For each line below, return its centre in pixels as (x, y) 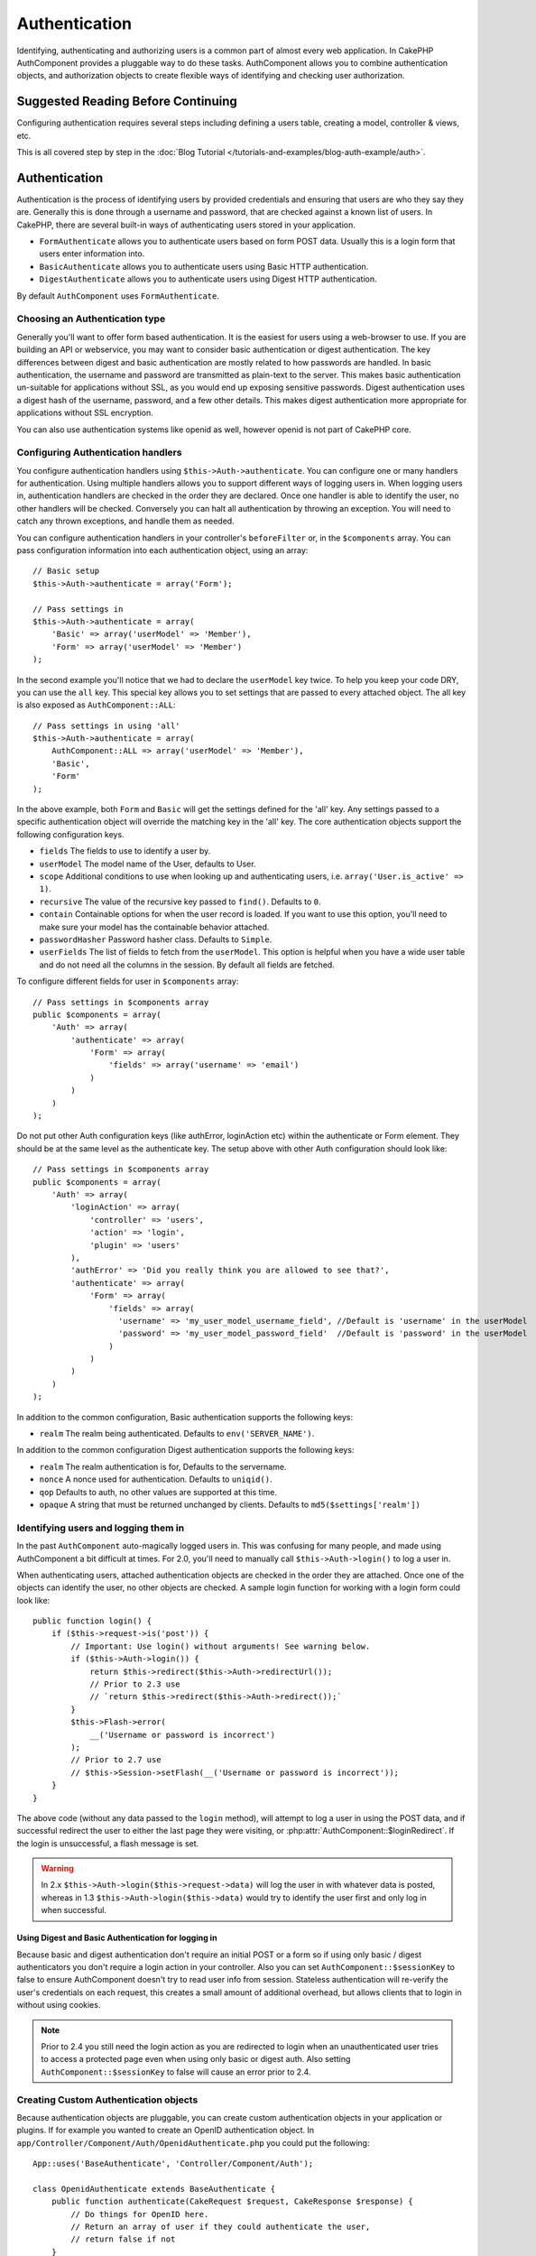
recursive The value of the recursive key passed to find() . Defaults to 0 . (180, 901)
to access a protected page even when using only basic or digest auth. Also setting (196, 2059)
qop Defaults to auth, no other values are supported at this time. (158, 1492)
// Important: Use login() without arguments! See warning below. (221, 1646)
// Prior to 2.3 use (135, 1684)
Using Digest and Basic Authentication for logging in (117, 1938)
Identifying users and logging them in (101, 1528)
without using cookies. (59, 2005)
